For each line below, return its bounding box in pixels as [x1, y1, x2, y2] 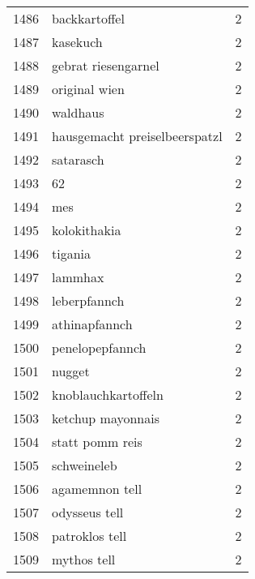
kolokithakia [52, 221, 121, 239]
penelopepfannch [52, 338, 147, 357]
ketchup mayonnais [52, 409, 159, 427]
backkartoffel [52, 9, 125, 28]
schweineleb [52, 456, 117, 474]
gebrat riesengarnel [52, 56, 159, 75]
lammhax [52, 268, 104, 286]
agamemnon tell [52, 479, 142, 498]
